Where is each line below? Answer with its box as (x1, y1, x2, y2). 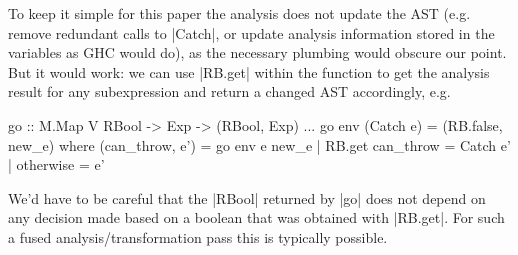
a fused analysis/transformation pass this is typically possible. (8, 226, 388, 247)
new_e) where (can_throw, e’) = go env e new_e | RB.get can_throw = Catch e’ (8, 134, 511, 155)
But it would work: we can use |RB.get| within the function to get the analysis (8, 61, 490, 82)
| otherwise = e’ (8, 154, 105, 175)
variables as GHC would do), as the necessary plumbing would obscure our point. (8, 42, 507, 63)
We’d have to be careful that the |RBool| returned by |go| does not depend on (8, 187, 486, 208)
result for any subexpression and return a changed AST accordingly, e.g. (8, 81, 451, 102)
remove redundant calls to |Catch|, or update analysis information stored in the (8, 22, 495, 43)
